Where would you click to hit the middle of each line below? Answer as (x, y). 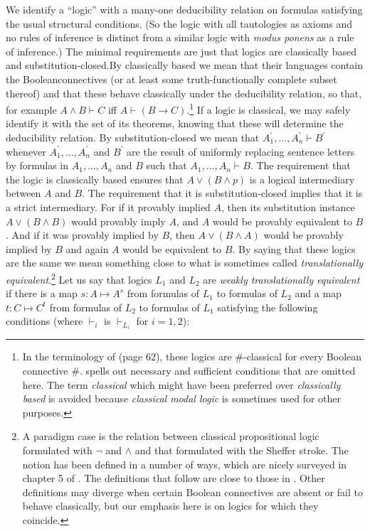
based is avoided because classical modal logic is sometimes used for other (182, 398)
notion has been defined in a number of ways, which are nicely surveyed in (185, 464)
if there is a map (42, 293)
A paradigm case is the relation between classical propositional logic (171, 436)
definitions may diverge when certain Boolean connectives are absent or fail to (192, 492)
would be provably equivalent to (282, 221)
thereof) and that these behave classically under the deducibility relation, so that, (184, 93)
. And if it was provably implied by (82, 235)
